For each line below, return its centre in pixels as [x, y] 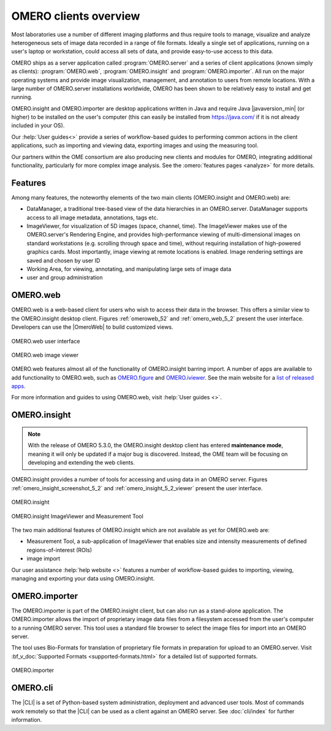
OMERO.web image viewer [45, 355]
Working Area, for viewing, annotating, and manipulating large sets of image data [129, 269]
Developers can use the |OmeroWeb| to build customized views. [93, 327]
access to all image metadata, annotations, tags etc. [93, 217]
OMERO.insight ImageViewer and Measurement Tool [77, 516]
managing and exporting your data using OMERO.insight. [83, 578]
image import [44, 558]
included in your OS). [38, 125]
